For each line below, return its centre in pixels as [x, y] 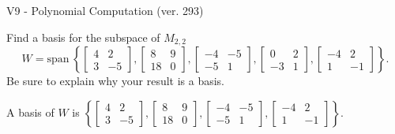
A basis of [30, 112]
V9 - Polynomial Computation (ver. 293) [105, 10]
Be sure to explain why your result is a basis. [116, 81]
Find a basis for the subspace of [83, 37]
